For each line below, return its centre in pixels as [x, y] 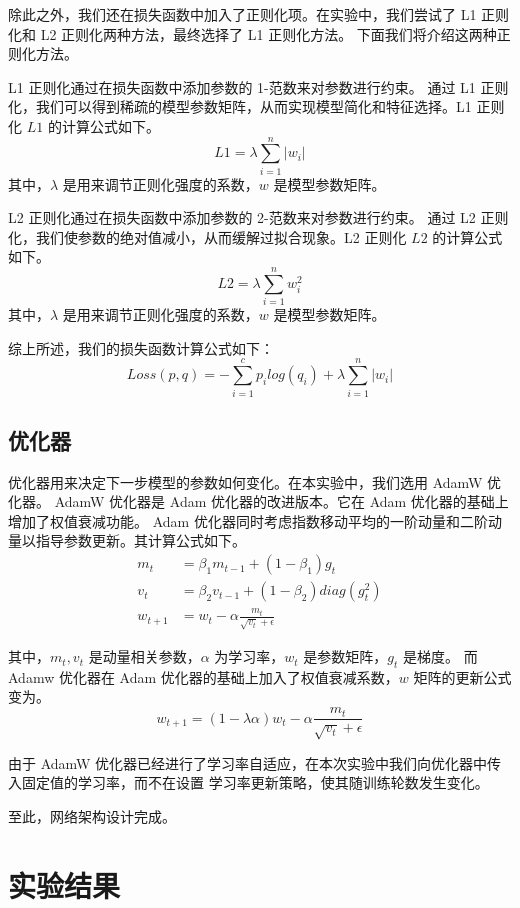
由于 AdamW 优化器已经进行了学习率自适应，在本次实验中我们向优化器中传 [255, 762]
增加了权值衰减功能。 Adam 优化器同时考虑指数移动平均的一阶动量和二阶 [248, 520]
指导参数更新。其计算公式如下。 [140, 540]
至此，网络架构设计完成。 [92, 816]
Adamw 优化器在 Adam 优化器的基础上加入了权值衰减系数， [203, 676]
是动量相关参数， [144, 656]
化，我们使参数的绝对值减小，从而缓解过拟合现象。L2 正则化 [207, 236]
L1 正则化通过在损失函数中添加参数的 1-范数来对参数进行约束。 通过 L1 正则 [258, 86]
